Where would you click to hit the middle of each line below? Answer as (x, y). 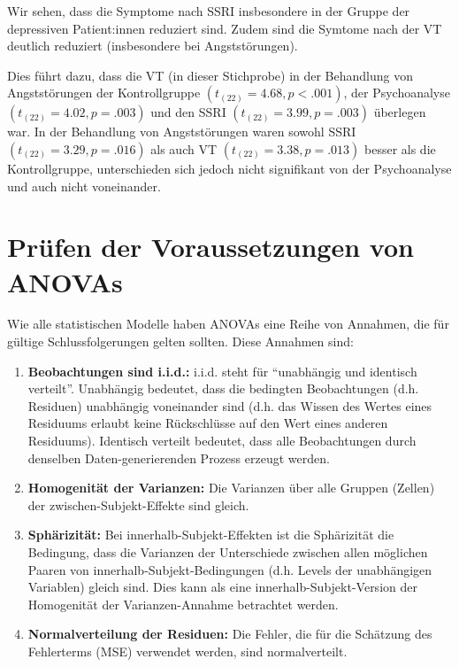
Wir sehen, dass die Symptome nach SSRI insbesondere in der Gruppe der (209, 11)
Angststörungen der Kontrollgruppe (104, 93)
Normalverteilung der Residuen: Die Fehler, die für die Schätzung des (230, 634)
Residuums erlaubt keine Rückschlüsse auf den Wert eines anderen (208, 423)
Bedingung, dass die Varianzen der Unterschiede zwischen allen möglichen (228, 552)
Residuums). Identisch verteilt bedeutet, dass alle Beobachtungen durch (222, 441)
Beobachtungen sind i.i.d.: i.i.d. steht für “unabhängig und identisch (222, 371)
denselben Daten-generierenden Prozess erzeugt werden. (179, 458)
